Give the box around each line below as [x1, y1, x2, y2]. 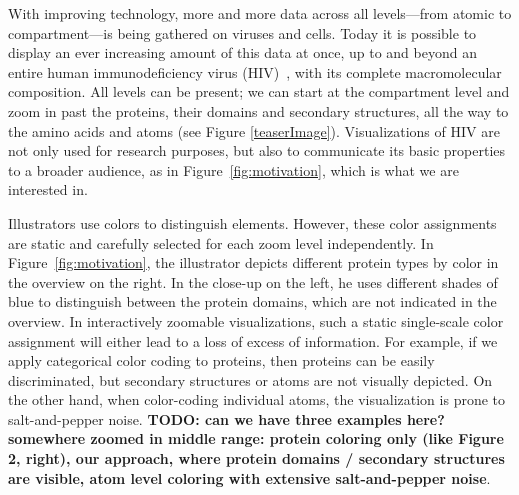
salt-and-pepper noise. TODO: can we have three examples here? [8, 408, 445, 429]
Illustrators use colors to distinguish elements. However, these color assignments [8, 212, 497, 233]
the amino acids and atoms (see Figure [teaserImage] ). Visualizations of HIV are [8, 120, 500, 141]
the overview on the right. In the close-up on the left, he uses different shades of [8, 271, 498, 292]
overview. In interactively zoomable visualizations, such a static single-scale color [8, 310, 504, 331]
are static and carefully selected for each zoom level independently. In [8, 232, 434, 253]
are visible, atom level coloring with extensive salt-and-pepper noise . [8, 467, 491, 488]
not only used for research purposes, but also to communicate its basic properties [8, 140, 506, 161]
